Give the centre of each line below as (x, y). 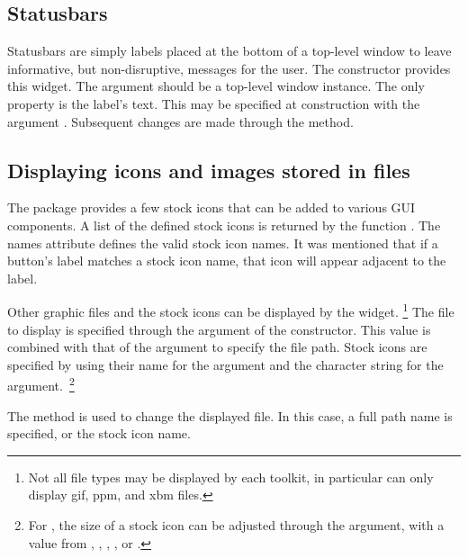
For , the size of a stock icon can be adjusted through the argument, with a (236, 525)
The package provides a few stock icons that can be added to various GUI (211, 207)
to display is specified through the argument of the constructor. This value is (219, 329)
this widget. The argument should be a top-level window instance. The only (216, 86)
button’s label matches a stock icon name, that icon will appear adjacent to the (227, 261)
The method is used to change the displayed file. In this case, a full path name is (230, 415)
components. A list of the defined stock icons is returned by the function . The (224, 225)
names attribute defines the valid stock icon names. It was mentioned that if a (223, 243)
